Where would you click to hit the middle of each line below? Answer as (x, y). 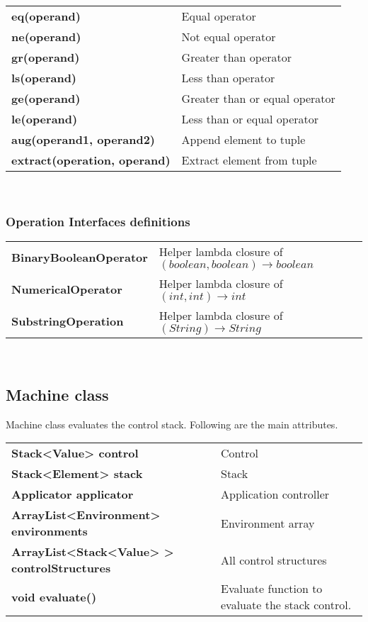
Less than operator (228, 78)
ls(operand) (44, 78)
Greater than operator (237, 57)
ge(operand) (46, 98)
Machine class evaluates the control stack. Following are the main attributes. (172, 424)
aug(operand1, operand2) (83, 139)
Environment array (268, 523)
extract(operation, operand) (91, 160)
